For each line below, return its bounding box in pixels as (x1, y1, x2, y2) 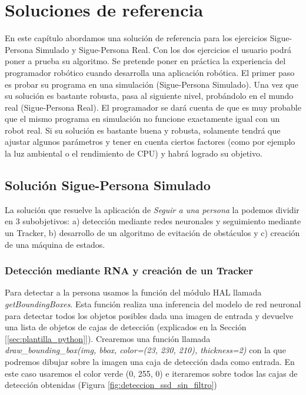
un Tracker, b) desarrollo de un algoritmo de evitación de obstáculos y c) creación (5, 227, 300, 239)
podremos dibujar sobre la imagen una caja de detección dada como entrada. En (5, 356, 295, 368)
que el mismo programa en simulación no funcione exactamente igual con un (5, 112, 280, 125)
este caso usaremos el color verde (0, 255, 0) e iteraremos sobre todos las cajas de (5, 367, 298, 379)
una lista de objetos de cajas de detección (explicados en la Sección (5, 321, 247, 333)
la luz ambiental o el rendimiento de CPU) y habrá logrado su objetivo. (5, 147, 262, 160)
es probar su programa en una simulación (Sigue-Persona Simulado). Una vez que (5, 78, 298, 90)
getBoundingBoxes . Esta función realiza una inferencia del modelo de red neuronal (5, 298, 301, 310)
